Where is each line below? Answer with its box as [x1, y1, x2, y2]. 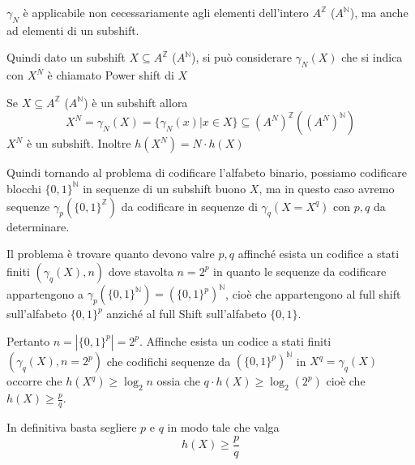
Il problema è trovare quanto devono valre [6, 245, 215, 262]
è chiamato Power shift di [47, 67, 174, 84]
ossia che [156, 372, 200, 390]
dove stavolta [108, 262, 173, 279]
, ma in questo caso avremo [259, 179, 395, 196]
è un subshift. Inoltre [26, 135, 131, 152]
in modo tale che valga [167, 418, 280, 435]
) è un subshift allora [83, 93, 188, 110]
